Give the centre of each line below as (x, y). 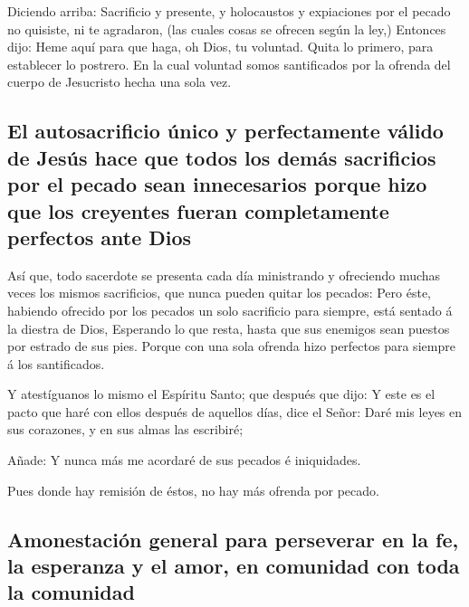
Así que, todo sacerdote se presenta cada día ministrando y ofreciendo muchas (224, 275)
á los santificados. (56, 363)
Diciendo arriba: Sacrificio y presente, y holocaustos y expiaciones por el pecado (229, 11)
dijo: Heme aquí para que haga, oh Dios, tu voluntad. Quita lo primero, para (220, 47)
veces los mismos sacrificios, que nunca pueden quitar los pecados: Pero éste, (219, 293)
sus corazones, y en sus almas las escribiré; (125, 429)
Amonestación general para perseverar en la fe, (233, 539)
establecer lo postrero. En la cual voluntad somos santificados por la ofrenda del (229, 64)
